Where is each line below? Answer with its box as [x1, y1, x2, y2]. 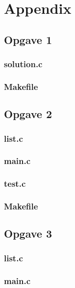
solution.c [4, 58, 43, 70]
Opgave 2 [4, 106, 52, 122]
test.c [4, 177, 26, 190]
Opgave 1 [4, 32, 52, 47]
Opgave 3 [4, 226, 52, 241]
